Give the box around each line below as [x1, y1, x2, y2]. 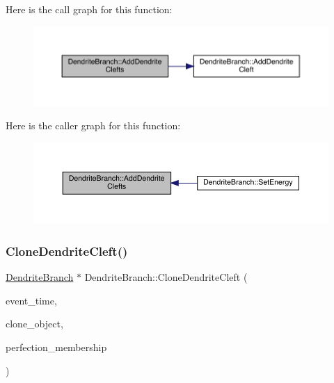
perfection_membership [6, 340, 107, 355]
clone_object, [6, 316, 63, 331]
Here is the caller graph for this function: [6, 118, 181, 133]
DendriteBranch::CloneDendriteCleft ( [84, 270, 248, 284]
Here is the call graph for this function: [6, 2, 173, 16]
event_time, [6, 293, 57, 307]
